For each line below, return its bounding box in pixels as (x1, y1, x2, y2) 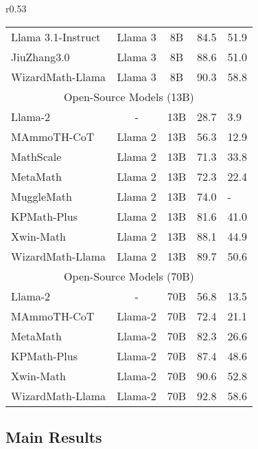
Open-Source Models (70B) (64, 267, 194, 284)
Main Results (5, 426, 102, 447)
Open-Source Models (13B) (64, 88, 194, 105)
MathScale (11, 148, 62, 164)
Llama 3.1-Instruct (11, 28, 101, 45)
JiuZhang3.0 (11, 48, 70, 65)
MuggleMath (11, 188, 72, 204)
